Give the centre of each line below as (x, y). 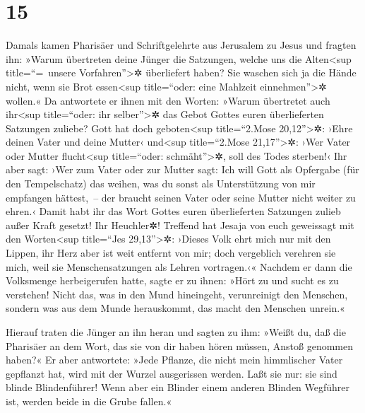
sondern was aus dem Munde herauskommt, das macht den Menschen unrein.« (175, 308)
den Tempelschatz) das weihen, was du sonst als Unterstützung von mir (161, 184)
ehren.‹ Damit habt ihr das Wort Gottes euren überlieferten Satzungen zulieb (173, 211)
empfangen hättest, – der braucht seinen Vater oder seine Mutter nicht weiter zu (181, 197)
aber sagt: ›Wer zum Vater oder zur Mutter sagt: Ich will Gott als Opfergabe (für (182, 169)
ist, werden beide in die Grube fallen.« (89, 401)
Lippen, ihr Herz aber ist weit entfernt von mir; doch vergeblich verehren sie (171, 253)
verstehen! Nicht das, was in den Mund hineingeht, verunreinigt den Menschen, (177, 294)
